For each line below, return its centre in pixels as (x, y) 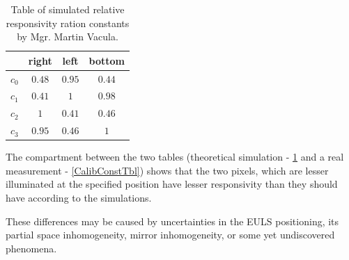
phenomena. (31, 248)
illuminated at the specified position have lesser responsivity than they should (172, 184)
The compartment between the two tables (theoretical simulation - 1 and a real (175, 157)
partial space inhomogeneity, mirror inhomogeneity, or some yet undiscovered (170, 235)
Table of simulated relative (68, 9)
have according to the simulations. (79, 198)
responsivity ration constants (68, 23)
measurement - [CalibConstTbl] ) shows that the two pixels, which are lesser (167, 170)
